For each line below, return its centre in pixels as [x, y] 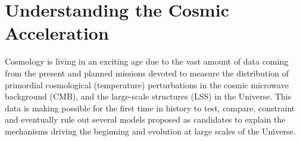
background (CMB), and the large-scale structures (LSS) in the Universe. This [148, 96]
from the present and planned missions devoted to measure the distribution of [147, 73]
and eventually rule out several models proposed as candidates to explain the [145, 119]
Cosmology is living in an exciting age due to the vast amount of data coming [147, 61]
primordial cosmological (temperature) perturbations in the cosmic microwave [147, 84]
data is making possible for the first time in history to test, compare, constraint [150, 108]
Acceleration [57, 33]
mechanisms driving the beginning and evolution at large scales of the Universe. [150, 131]
